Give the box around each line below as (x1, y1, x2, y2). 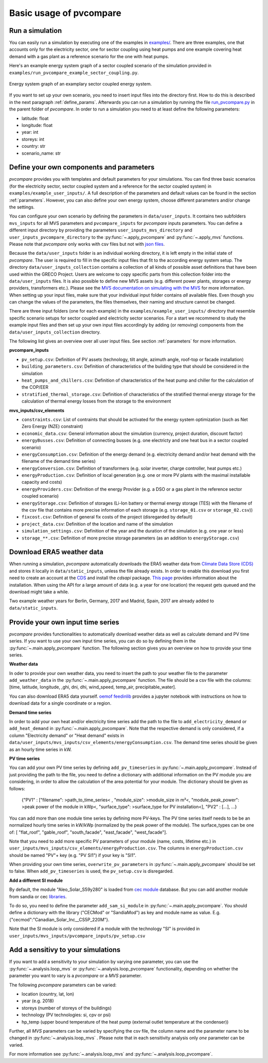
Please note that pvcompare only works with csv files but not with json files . (9, 241, 165, 247)
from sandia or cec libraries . (9, 893, 67, 899)
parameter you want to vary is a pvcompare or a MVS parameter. (9, 973, 142, 979)
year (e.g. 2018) (21, 998, 54, 1004)
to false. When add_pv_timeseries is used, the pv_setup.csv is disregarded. (9, 868, 174, 874)
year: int (21, 129, 39, 135)
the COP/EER (21, 384, 49, 390)
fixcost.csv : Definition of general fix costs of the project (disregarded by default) (21, 514, 193, 520)
